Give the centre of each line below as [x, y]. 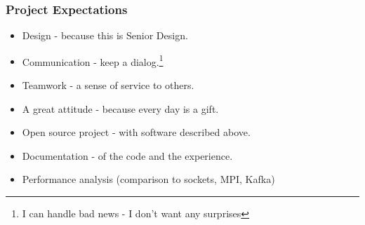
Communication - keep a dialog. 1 [93, 60]
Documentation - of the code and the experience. [127, 155]
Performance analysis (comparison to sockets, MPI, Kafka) [148, 179]
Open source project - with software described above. [136, 132]
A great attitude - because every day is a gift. [120, 108]
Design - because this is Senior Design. [105, 35]
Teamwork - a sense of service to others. [108, 85]
